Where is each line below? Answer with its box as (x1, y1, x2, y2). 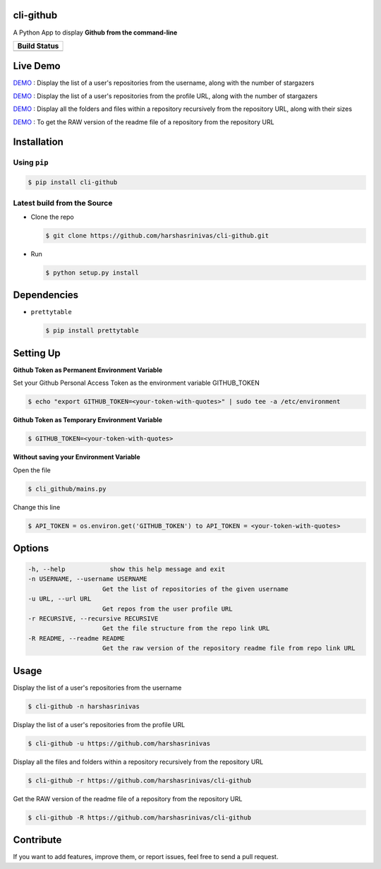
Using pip (13, 157, 49, 167)
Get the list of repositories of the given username (102, 585, 289, 593)
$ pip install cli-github (28, 179, 118, 186)
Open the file (13, 466, 51, 474)
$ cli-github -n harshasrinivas (28, 702, 140, 710)
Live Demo (13, 60, 61, 72)
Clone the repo (30, 212, 74, 221)
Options (13, 542, 49, 554)
